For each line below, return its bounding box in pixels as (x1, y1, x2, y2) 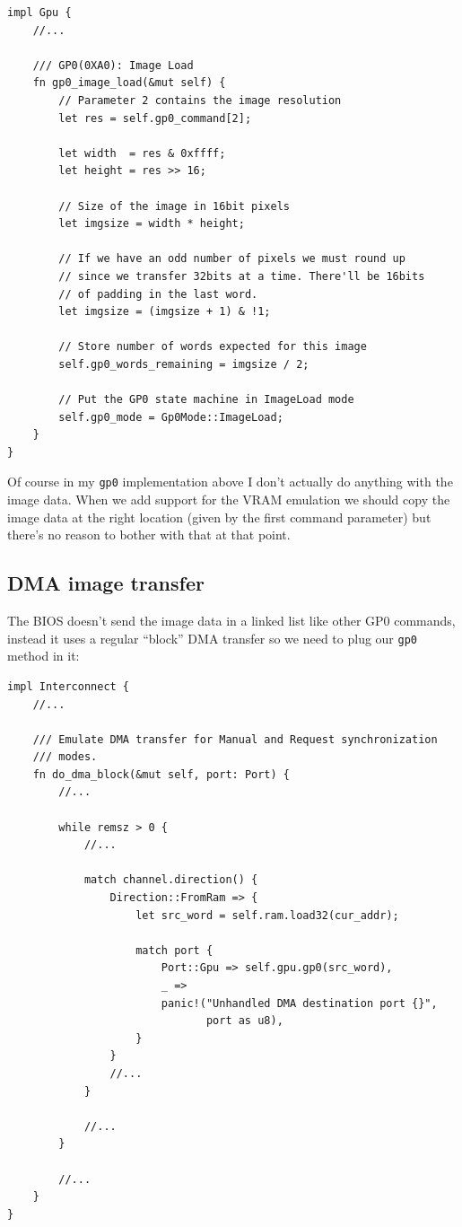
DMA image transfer (7, 569, 205, 597)
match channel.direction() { (83, 873, 258, 887)
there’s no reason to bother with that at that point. (7, 525, 291, 544)
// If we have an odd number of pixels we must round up (58, 252, 405, 266)
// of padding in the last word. (58, 287, 258, 301)
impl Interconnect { (7, 679, 130, 693)
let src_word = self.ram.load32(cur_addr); (135, 908, 399, 922)
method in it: (7, 646, 80, 665)
